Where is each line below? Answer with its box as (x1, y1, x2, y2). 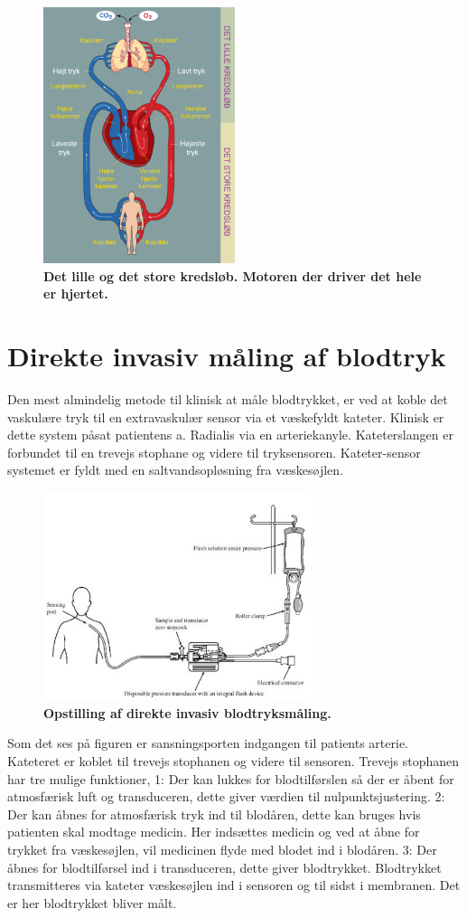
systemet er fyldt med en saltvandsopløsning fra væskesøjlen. (7, 460, 343, 479)
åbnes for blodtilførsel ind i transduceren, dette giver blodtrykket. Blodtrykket (7, 857, 442, 876)
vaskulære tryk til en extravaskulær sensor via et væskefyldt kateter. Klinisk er (7, 407, 444, 426)
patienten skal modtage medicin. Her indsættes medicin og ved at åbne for (7, 822, 420, 841)
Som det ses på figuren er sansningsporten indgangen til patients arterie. (7, 733, 409, 752)
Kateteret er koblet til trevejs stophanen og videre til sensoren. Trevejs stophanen (7, 751, 460, 770)
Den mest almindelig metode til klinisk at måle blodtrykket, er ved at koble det (7, 390, 448, 408)
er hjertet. (43, 284, 108, 303)
